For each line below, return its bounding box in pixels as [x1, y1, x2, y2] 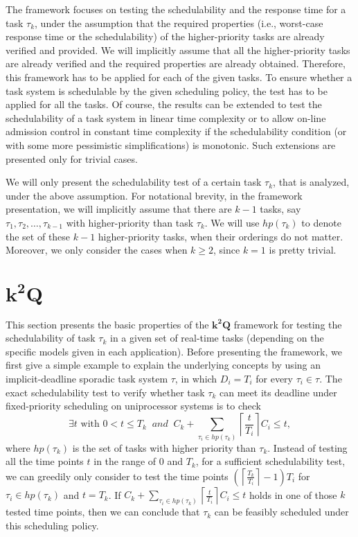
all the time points [6, 454, 84, 468]
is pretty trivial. [269, 243, 337, 257]
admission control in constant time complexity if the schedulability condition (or [6, 124, 347, 139]
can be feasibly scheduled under [214, 504, 349, 519]
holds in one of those [249, 487, 337, 502]
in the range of [93, 454, 156, 468]
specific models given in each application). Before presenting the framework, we [6, 344, 342, 358]
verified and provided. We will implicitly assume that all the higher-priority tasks [6, 42, 350, 57]
